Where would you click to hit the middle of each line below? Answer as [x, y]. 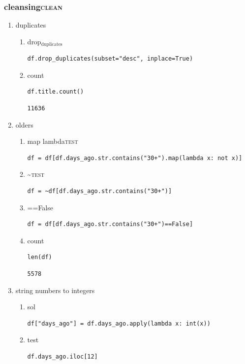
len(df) [40, 257]
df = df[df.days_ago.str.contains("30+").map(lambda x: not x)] [135, 158]
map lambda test [53, 141]
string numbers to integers [55, 290]
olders [24, 124]
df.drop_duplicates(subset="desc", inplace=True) [110, 59]
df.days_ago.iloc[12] [62, 356]
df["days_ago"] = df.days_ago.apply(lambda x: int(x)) [119, 323]
